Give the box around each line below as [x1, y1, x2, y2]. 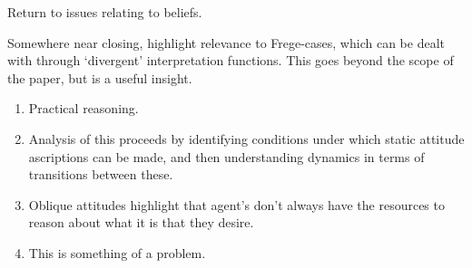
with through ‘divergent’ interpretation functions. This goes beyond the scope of [7, 51, 454, 70]
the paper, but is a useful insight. [7, 68, 192, 87]
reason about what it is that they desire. [28, 213, 254, 232]
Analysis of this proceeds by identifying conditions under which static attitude [28, 129, 465, 148]
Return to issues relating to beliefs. [7, 3, 202, 21]
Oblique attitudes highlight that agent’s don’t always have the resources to [28, 195, 445, 214]
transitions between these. [28, 165, 173, 184]
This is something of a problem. [28, 243, 206, 262]
